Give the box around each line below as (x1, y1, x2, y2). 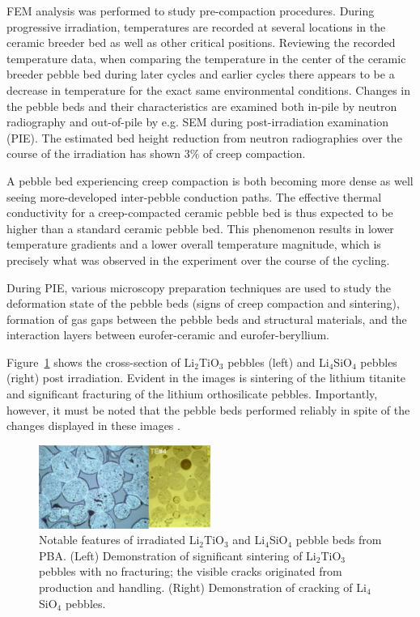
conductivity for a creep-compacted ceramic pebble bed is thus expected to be (6, 204, 393, 221)
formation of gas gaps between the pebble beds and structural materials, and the (6, 310, 407, 327)
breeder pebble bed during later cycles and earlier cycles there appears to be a (6, 66, 395, 83)
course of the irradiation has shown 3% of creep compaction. (6, 145, 306, 162)
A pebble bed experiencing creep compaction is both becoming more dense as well (6, 172, 414, 189)
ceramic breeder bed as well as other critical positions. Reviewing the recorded (6, 34, 396, 51)
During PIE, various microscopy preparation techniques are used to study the (6, 279, 391, 296)
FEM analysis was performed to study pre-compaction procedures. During (6, 2, 375, 19)
